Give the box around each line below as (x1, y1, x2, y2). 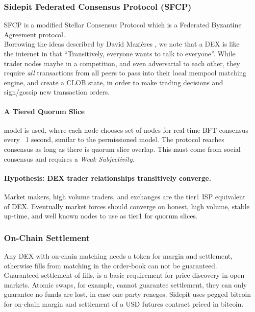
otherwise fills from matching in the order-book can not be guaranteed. (4, 260, 217, 270)
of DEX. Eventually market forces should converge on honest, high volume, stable (4, 201, 250, 211)
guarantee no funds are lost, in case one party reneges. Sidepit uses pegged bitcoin (4, 289, 251, 299)
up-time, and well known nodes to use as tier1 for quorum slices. (4, 211, 198, 221)
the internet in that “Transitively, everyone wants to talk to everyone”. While (4, 48, 236, 58)
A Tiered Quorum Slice (4, 106, 85, 116)
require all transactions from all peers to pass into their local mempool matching (4, 68, 247, 78)
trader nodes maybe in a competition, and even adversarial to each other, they (4, 58, 240, 68)
